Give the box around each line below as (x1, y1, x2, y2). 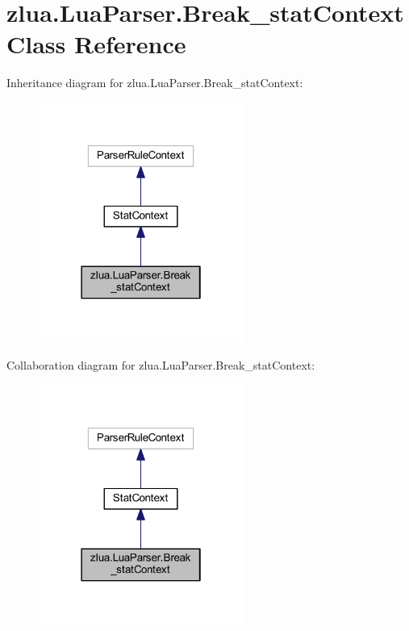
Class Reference (6, 27, 186, 61)
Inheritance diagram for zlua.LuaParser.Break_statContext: (6, 74, 303, 91)
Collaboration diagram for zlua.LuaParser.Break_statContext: (6, 356, 315, 373)
